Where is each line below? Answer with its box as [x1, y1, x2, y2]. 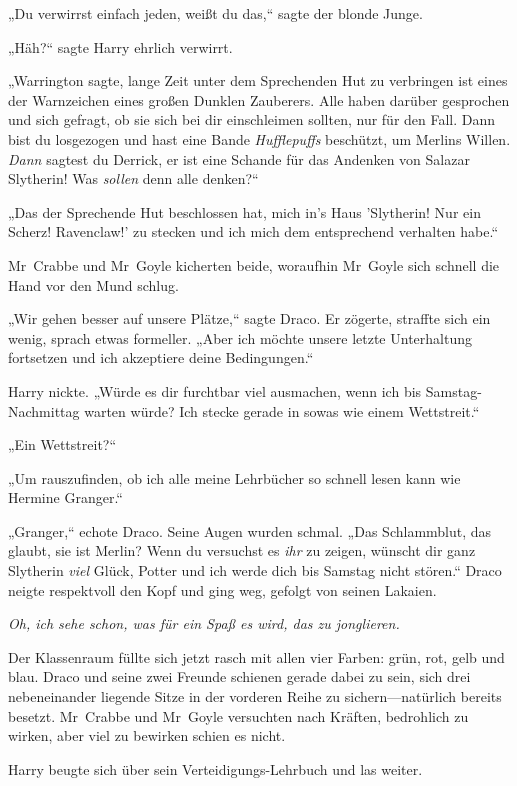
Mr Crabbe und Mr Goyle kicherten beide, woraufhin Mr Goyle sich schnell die [8, 254, 500, 275]
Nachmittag [8, 400, 80, 421]
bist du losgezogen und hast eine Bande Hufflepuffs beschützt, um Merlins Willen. [8, 128, 511, 149]
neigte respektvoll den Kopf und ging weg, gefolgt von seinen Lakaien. [8, 579, 437, 600]
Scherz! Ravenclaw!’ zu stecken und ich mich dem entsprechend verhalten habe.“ [8, 221, 499, 242]
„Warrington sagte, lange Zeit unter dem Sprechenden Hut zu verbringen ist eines [8, 70, 508, 91]
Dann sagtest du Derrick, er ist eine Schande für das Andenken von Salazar [8, 148, 470, 169]
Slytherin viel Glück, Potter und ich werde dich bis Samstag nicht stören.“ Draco [8, 560, 502, 581]
